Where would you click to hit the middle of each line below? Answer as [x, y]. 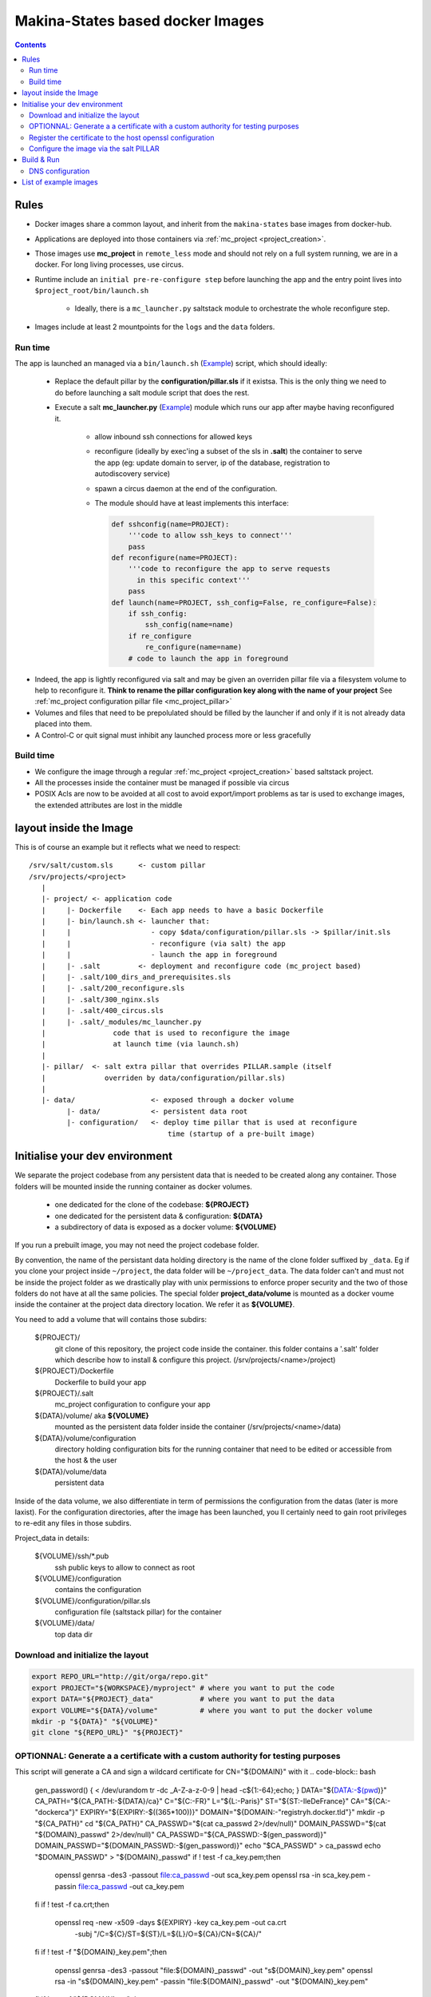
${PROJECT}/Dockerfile [74, 1371]
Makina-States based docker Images [140, 21]
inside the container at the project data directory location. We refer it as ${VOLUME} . [155, 1304]
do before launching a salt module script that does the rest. [152, 392]
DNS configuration [59, 171]
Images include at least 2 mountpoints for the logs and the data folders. [155, 327]
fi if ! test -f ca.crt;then [72, 1904]
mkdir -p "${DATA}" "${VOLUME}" [95, 1721]
